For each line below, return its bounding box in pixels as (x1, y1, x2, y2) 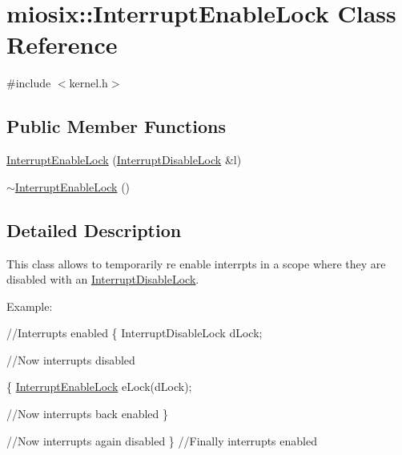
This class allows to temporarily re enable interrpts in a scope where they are (6, 255, 386, 272)
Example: (6, 297, 53, 314)
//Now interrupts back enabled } (6, 405, 169, 422)
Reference (6, 28, 118, 61)
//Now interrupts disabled (6, 351, 135, 368)
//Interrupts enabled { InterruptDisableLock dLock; (6, 324, 263, 341)
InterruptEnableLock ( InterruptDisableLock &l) (6, 151, 242, 168)
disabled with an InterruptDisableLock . (6, 271, 199, 288)
